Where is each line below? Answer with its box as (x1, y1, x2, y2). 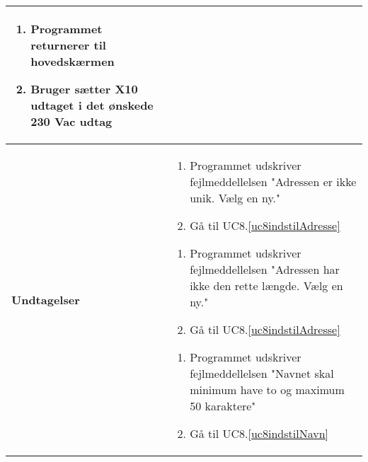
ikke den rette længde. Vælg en (190, 277, 343, 294)
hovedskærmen (30, 53, 115, 69)
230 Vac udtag (30, 113, 113, 129)
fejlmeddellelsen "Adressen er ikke (190, 173, 357, 190)
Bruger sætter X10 (30, 81, 138, 97)
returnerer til (30, 37, 106, 53)
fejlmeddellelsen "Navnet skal (190, 365, 334, 381)
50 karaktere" (190, 398, 256, 414)
